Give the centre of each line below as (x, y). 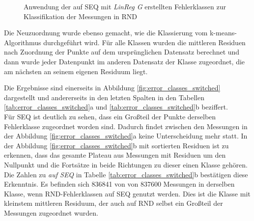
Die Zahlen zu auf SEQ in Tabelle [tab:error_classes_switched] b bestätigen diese (126, 174)
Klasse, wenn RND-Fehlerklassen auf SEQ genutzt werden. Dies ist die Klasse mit (127, 193)
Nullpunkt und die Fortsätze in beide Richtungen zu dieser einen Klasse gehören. (126, 164)
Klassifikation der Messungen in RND (80, 16)
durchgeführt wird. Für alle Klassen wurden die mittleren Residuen (144, 42)
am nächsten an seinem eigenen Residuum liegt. (76, 71)
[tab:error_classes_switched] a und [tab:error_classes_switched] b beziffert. (116, 107)
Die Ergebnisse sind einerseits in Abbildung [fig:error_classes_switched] (112, 88)
